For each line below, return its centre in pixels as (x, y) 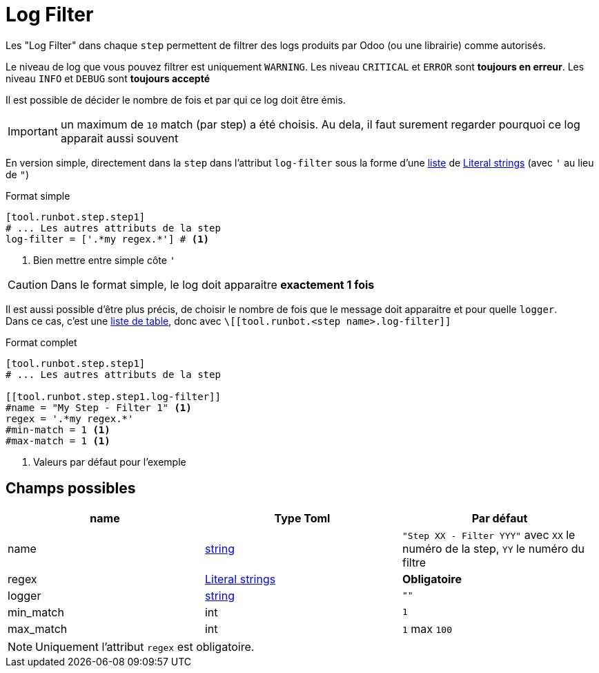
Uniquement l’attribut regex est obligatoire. (145, 646)
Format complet (41, 342)
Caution (28, 284)
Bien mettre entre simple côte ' (105, 260)
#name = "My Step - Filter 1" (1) (99, 407)
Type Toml (302, 518)
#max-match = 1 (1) (58, 440)
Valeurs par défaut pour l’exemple (110, 462)
